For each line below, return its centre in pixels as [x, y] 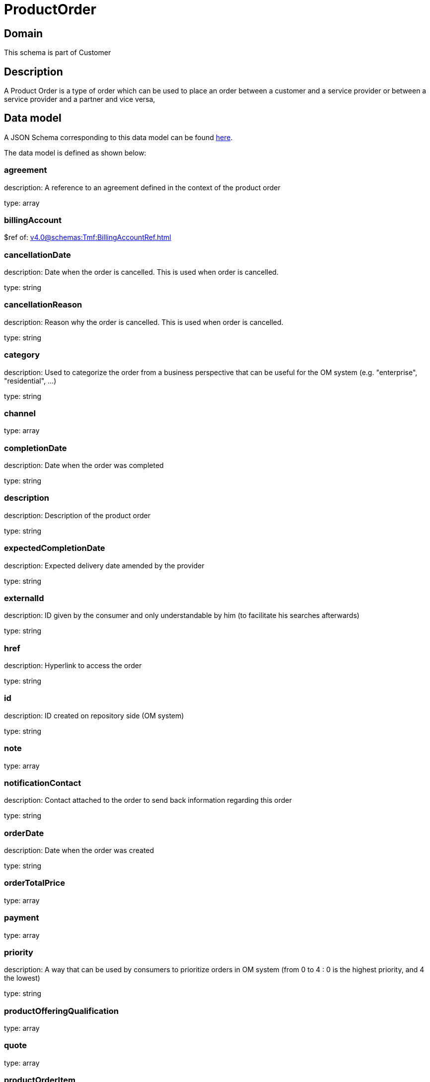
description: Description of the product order [77, 515]
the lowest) [22, 978]
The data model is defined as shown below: [75, 153]
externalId [24, 598]
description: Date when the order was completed [84, 465]
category [22, 355]
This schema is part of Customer [58, 53]
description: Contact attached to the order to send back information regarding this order [148, 800]
